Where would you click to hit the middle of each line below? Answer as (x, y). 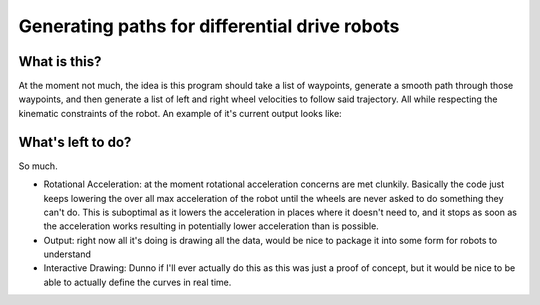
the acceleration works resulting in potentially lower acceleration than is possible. (211, 226)
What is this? (60, 61)
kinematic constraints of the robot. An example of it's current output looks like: (180, 113)
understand (67, 254)
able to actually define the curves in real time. (137, 282)
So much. (38, 166)
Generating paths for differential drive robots (209, 26)
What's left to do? (75, 141)
